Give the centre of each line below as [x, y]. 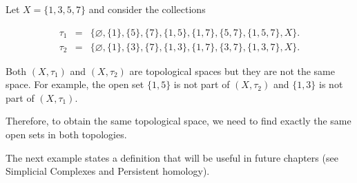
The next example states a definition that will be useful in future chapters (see [172, 157]
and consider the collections [147, 9]
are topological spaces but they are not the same [232, 71]
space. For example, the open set [75, 84]
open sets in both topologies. [66, 134]
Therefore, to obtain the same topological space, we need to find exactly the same [178, 121]
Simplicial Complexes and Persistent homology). [108, 171]
